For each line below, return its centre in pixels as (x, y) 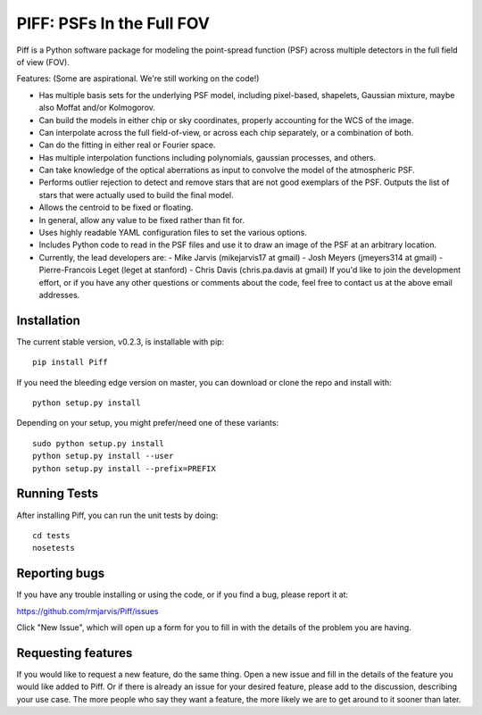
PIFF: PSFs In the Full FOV (113, 23)
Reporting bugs (61, 574)
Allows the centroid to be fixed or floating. (116, 208)
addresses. (59, 295)
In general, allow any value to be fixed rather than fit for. (141, 220)
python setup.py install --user (103, 456)
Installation (48, 320)
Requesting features (75, 653)
